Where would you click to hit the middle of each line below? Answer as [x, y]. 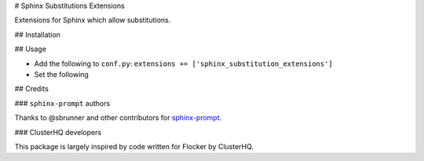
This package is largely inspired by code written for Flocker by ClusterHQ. [134, 146]
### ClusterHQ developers [58, 132]
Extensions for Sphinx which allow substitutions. [93, 20]
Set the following [62, 74]
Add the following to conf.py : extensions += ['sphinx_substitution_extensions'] [183, 64]
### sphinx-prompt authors [62, 103]
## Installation [37, 35]
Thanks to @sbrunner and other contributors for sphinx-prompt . [118, 118]
